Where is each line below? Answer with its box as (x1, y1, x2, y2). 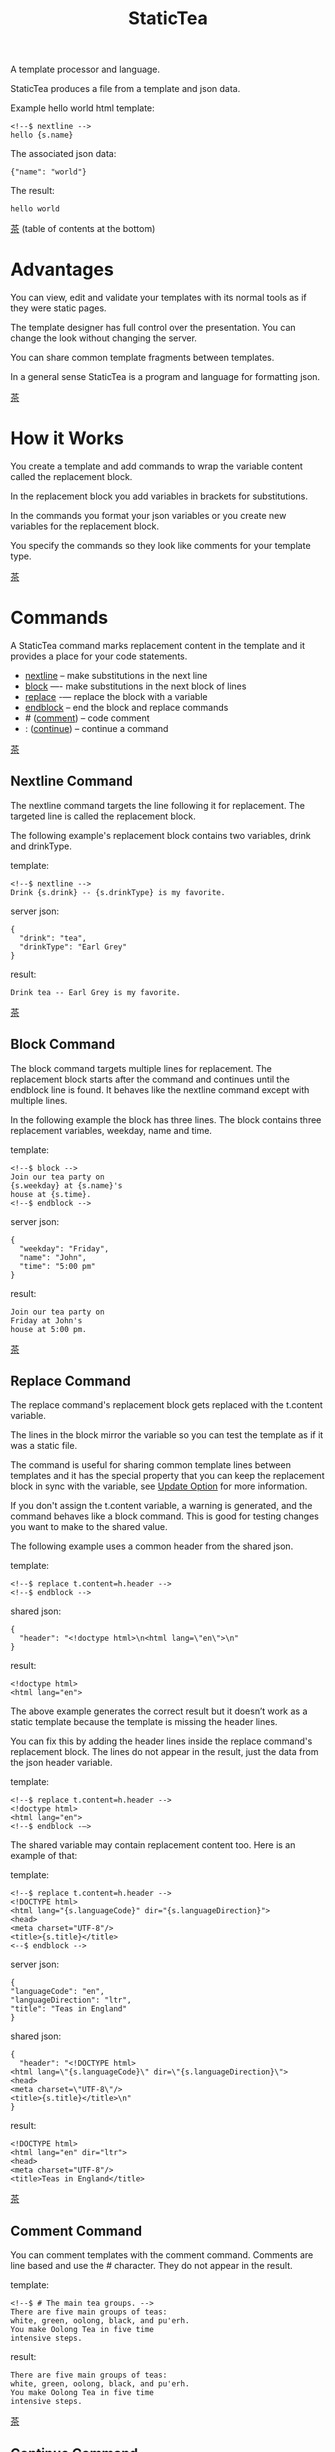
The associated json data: (10, 148, 117, 160)
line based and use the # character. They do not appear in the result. (10, 2260, 293, 2272)
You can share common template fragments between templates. (10, 352, 275, 364)
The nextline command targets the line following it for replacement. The (10, 799, 305, 811)
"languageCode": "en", (10, 1987, 105, 1997)
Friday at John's (10, 1315, 83, 1326)
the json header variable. (10, 1757, 113, 1769)
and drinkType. (10, 840, 72, 852)
